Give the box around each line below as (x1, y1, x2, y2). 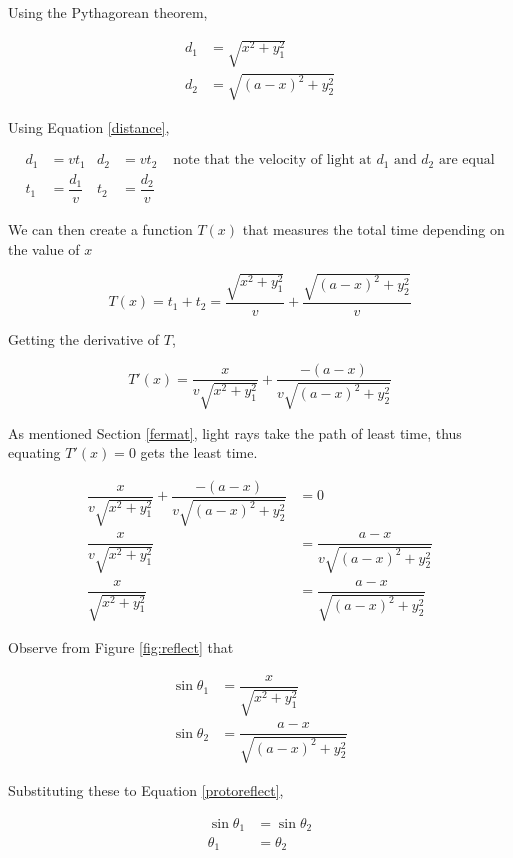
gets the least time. (140, 442, 258, 463)
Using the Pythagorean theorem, (8, 2, 208, 22)
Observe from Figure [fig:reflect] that (8, 637, 234, 658)
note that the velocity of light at (173, 153, 372, 168)
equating (8, 442, 61, 463)
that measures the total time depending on (242, 218, 505, 239)
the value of (8, 238, 80, 259)
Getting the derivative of (8, 328, 160, 349)
